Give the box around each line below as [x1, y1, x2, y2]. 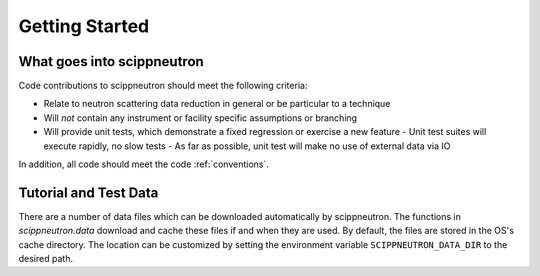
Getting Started [18, 15, 150, 37]
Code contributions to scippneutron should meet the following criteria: [18, 80, 308, 92]
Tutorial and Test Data [18, 184, 159, 201]
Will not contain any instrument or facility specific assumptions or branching [43, 111, 358, 124]
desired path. [18, 253, 74, 265]
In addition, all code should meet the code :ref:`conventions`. [18, 158, 270, 170]
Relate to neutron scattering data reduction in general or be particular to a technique [43, 98, 391, 110]
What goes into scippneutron [18, 53, 204, 70]
